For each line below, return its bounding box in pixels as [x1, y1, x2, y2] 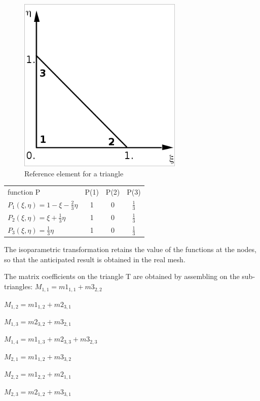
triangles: [4, 281, 33, 292]
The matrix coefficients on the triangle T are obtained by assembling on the [4, 271, 240, 282]
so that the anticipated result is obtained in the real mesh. [4, 254, 185, 264]
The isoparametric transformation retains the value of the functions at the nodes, [4, 244, 256, 255]
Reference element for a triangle [24, 168, 124, 178]
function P [8, 186, 41, 197]
